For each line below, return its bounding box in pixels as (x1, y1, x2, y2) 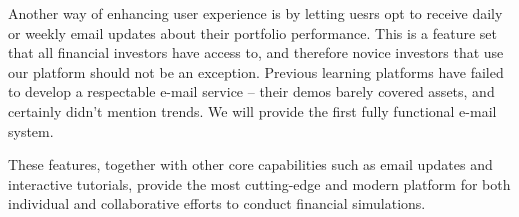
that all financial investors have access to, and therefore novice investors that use (8, 42, 504, 63)
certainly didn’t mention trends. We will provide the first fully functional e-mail (8, 100, 497, 121)
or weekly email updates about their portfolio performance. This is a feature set (8, 22, 497, 43)
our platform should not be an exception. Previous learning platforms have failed (8, 61, 504, 82)
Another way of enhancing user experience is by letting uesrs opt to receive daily (8, 3, 503, 23)
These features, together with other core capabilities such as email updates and (8, 154, 493, 175)
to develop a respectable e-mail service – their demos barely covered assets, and (8, 81, 495, 102)
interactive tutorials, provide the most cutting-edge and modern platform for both (8, 173, 511, 194)
